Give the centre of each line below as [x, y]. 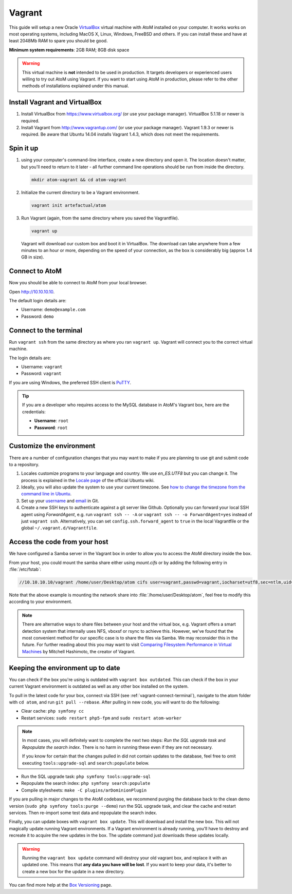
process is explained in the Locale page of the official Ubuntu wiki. [88, 480]
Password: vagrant [41, 373]
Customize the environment [52, 446]
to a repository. [24, 464]
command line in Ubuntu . [46, 494]
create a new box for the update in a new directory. [73, 871]
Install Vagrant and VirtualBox [55, 102]
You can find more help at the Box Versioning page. [61, 885]
